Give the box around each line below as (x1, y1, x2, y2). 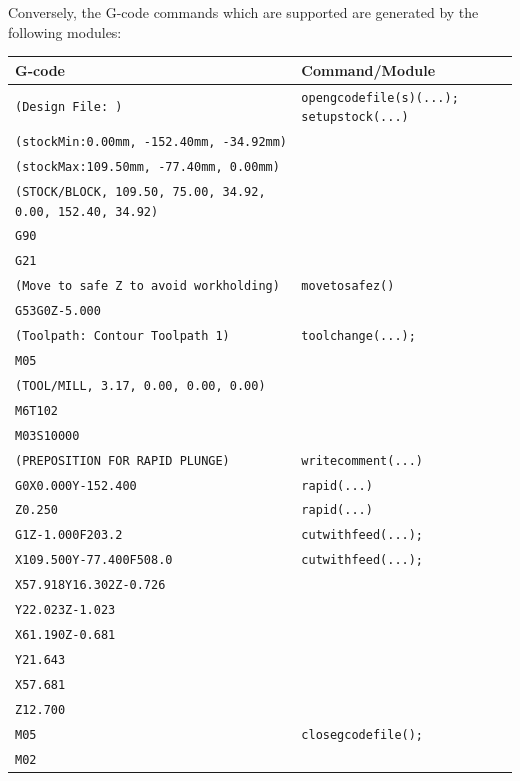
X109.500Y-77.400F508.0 (15, 553, 173, 568)
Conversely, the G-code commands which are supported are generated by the (8, 2, 479, 22)
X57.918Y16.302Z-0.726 (15, 578, 166, 593)
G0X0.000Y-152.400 (15, 478, 137, 493)
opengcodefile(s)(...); (301, 90, 459, 105)
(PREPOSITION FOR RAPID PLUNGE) (15, 453, 230, 468)
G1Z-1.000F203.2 (15, 528, 123, 543)
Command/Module (301, 59, 436, 80)
